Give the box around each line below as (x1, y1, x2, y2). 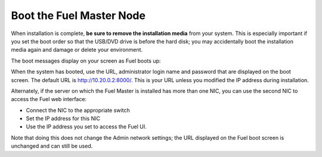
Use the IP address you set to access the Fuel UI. (26, 123, 147, 130)
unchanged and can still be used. (11, 143, 93, 150)
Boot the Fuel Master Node (11, 9, 146, 22)
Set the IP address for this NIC (26, 115, 101, 122)
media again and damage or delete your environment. (11, 46, 143, 54)
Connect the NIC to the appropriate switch (26, 106, 131, 114)
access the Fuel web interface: (11, 96, 86, 103)
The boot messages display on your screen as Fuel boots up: (11, 57, 161, 64)
